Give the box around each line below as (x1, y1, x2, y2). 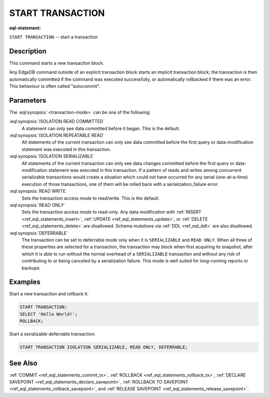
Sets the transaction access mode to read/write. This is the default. (21, 195, 159, 201)
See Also (9, 359, 37, 367)
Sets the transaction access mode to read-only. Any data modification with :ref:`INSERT (21, 209, 202, 215)
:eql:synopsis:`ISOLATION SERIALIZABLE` (9, 153, 95, 159)
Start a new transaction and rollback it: (9, 291, 89, 297)
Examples (9, 278, 41, 286)
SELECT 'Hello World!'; (19, 311, 78, 317)
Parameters (9, 96, 46, 105)
